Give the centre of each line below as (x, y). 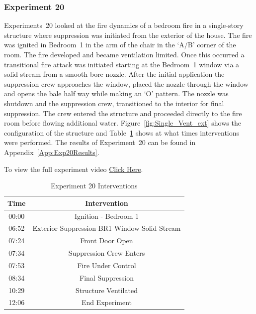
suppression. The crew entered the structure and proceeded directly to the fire (123, 113)
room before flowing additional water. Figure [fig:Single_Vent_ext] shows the (123, 123)
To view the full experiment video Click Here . (74, 169)
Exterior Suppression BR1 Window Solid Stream (107, 228)
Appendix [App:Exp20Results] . (52, 152)
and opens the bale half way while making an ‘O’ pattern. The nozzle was (116, 93)
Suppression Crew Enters (107, 253)
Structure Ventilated (107, 290)
